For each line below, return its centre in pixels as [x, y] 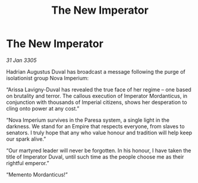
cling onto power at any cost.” [43, 108]
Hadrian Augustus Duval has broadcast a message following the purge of [96, 71]
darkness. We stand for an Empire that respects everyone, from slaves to [95, 126]
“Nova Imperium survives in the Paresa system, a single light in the [88, 120]
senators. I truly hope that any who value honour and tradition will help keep [99, 132]
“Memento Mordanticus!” [37, 174]
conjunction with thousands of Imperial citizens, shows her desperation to [97, 102]
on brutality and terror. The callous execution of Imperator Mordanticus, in [97, 96]
